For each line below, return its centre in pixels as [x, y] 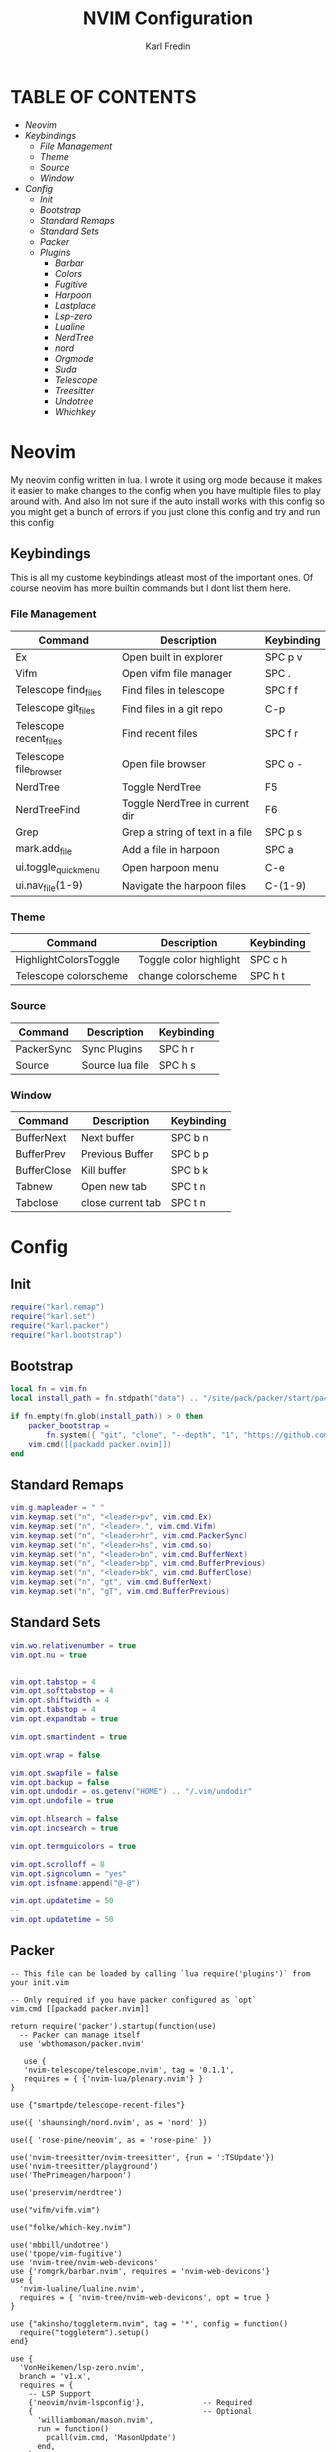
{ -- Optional [140, 2411]
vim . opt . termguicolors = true [73, 1846]
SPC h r [176, 1049]
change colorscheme [188, 976]
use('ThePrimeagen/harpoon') [71, 2175]
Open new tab [114, 1186]
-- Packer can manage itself [80, 2035]
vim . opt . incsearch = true [64, 1828]
